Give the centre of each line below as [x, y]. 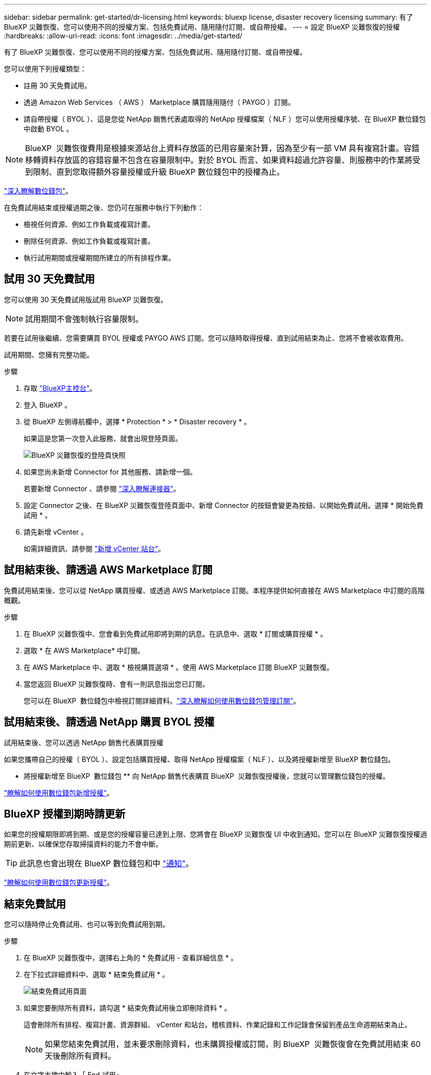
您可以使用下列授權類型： [45, 69]
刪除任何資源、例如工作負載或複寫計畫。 [89, 241]
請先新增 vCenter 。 [56, 532]
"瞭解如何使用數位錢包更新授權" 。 [59, 883]
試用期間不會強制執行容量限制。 [84, 319]
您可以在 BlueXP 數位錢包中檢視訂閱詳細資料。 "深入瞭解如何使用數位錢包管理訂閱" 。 [162, 700]
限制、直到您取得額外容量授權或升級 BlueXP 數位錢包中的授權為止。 [159, 172]
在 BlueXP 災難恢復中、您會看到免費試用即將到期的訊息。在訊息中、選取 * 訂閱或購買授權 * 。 [175, 633]
